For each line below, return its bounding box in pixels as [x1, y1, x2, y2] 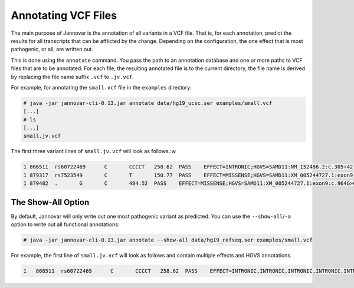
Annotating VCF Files [11, 9, 117, 22]
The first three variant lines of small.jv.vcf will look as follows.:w [11, 148, 176, 155]
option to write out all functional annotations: [11, 221, 120, 228]
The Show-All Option [11, 197, 90, 207]
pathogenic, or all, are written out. [11, 46, 94, 53]
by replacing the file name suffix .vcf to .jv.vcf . [11, 73, 134, 80]
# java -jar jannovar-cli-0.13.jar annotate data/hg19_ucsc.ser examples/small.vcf [23, 100, 273, 106]
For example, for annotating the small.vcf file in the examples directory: [11, 84, 192, 91]
